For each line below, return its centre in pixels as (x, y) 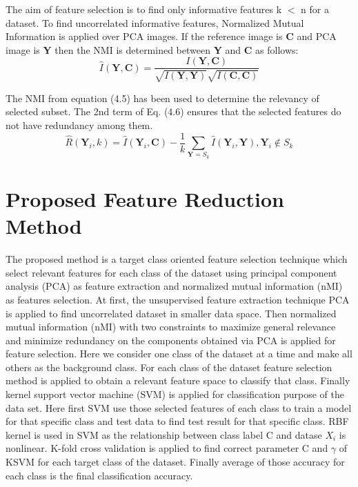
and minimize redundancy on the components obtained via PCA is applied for (171, 340)
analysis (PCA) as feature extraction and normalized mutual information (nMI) (174, 286)
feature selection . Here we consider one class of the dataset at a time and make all (179, 354)
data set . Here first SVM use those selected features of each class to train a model (179, 407)
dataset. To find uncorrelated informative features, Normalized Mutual (155, 22)
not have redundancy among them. (79, 125)
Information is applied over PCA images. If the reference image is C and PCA (171, 36)
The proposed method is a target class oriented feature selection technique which (177, 259)
